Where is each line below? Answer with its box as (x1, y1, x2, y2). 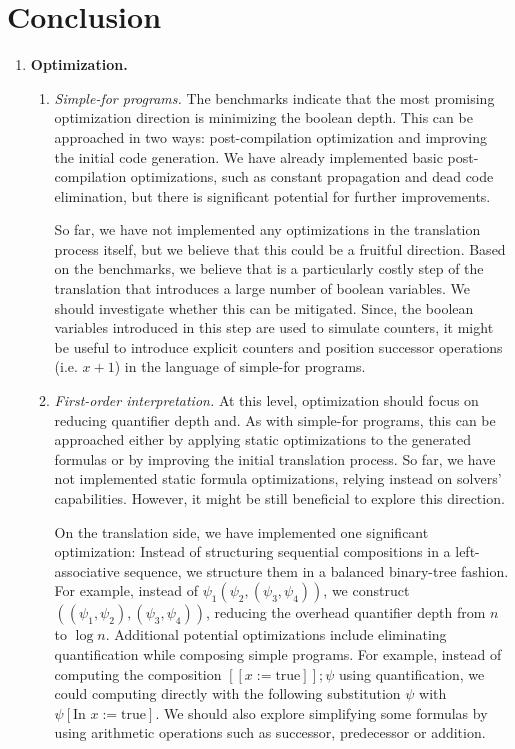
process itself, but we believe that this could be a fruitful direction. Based (54, 238, 506, 259)
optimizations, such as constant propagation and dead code (130, 166, 494, 187)
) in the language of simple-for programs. (114, 356, 366, 377)
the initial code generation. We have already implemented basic (54, 146, 443, 167)
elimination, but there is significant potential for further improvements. (54, 185, 491, 206)
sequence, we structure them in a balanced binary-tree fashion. (124, 560, 509, 581)
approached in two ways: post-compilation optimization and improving (54, 126, 487, 147)
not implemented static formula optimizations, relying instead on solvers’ (54, 468, 502, 489)
